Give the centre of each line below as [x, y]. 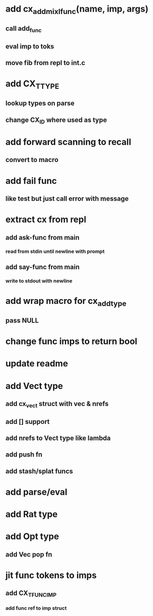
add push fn [24, 455]
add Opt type [32, 537]
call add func [23, 29]
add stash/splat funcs [39, 471]
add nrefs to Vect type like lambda [58, 438]
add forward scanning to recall [68, 142]
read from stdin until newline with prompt [55, 251]
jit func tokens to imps [51, 575]
